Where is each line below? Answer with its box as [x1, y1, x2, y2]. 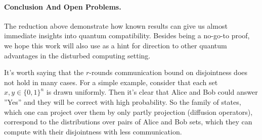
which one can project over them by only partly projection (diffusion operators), [4, 106, 253, 117]
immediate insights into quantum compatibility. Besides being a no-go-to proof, [4, 30, 250, 41]
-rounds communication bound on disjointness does [89, 67, 248, 78]
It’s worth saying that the [4, 67, 84, 78]
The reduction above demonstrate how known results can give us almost [4, 20, 228, 31]
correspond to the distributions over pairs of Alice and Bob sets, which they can [4, 116, 252, 127]
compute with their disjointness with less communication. [4, 126, 182, 136]
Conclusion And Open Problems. [4, 1, 121, 12]
